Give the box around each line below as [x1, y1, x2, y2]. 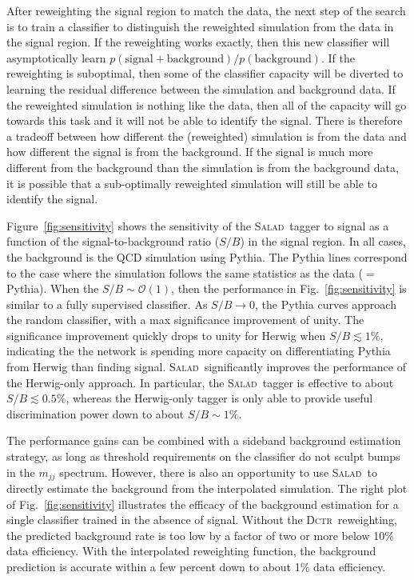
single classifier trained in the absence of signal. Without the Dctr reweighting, [6, 511, 397, 528]
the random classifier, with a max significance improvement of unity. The [6, 311, 364, 328]
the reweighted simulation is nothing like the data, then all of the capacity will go [6, 96, 407, 113]
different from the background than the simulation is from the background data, [6, 158, 399, 175]
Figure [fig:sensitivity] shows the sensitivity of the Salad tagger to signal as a [6, 217, 389, 234]
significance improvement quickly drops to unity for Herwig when [6, 326, 326, 343]
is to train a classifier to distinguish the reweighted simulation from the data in [6, 18, 394, 34]
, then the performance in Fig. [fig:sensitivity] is [171, 280, 407, 297]
